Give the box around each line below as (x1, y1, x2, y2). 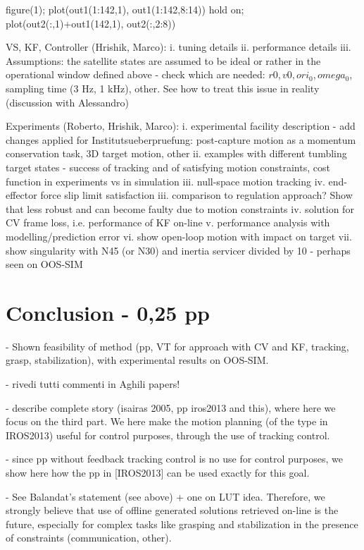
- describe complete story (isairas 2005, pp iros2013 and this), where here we (6, 400, 336, 415)
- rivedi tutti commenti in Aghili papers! (6, 377, 180, 391)
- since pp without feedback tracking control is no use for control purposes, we (6, 451, 343, 466)
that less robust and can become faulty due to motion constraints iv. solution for (6, 201, 354, 216)
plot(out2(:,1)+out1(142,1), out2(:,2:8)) (6, 16, 176, 30)
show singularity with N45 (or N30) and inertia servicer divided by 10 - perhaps (6, 243, 351, 257)
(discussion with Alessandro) (6, 94, 130, 109)
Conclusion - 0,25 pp (6, 298, 210, 326)
